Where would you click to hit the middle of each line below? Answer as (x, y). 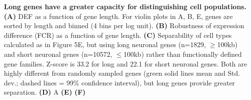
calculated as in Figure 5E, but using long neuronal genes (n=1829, (105, 44)
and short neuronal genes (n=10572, (58, 54)
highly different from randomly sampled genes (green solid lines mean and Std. (122, 73)
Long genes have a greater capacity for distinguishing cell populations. (125, 6)
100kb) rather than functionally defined (183, 54)
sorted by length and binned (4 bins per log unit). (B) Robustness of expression (124, 25)
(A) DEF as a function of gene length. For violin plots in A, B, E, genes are (118, 16)
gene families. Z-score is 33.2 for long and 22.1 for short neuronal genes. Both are (126, 63)
